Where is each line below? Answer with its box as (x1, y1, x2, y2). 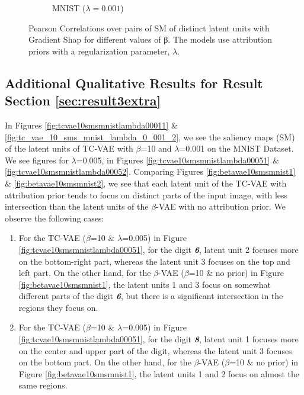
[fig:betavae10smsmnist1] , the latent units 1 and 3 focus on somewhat (18, 278, 271, 290)
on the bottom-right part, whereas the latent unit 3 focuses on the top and (18, 255, 290, 267)
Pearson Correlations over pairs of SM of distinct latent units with (28, 21, 270, 34)
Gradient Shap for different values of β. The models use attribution (28, 33, 272, 46)
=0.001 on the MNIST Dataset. (179, 142, 294, 155)
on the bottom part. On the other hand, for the (18, 356, 191, 368)
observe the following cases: (5, 211, 104, 224)
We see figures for (5, 153, 69, 166)
